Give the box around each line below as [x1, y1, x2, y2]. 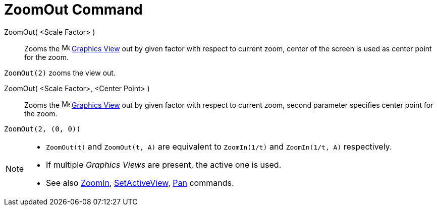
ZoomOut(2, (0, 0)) [4, 124, 81, 133]
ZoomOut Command [4, 1, 143, 18]
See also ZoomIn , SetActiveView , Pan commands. [46, 177, 234, 188]
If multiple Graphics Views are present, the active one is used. [46, 159, 282, 170]
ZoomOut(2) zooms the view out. [4, 68, 116, 77]
